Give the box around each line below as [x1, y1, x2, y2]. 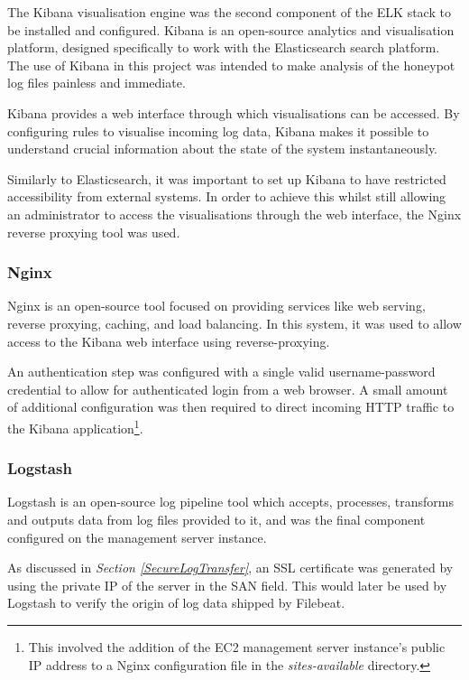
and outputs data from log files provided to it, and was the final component [7, 509, 426, 528]
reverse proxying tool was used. [7, 222, 180, 241]
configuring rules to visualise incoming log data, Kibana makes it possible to [7, 121, 429, 140]
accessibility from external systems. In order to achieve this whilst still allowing [7, 187, 446, 206]
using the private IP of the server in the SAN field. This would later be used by [7, 575, 447, 594]
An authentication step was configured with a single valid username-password [7, 362, 436, 381]
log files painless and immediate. [7, 73, 186, 92]
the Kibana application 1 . [7, 415, 143, 437]
